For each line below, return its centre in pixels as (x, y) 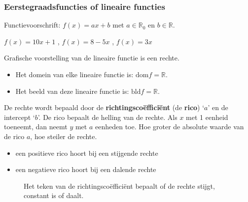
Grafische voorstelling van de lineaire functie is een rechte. (92, 58)
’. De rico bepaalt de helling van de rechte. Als (107, 117)
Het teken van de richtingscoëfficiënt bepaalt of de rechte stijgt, (119, 186)
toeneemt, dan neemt (36, 127)
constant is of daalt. (54, 195)
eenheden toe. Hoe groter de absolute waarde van (169, 127)
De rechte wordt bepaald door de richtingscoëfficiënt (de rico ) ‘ (104, 107)
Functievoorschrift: (32, 25)
